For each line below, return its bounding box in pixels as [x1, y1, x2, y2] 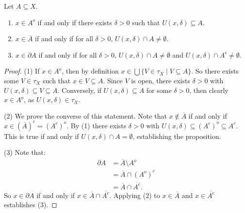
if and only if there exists [37, 17, 113, 27]
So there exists [195, 66, 239, 76]
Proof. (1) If [4, 66, 40, 76]
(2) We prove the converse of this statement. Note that [4, 110, 167, 121]
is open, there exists [131, 75, 190, 85]
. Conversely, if [57, 85, 101, 95]
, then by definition [62, 66, 119, 76]
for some [146, 85, 172, 95]
